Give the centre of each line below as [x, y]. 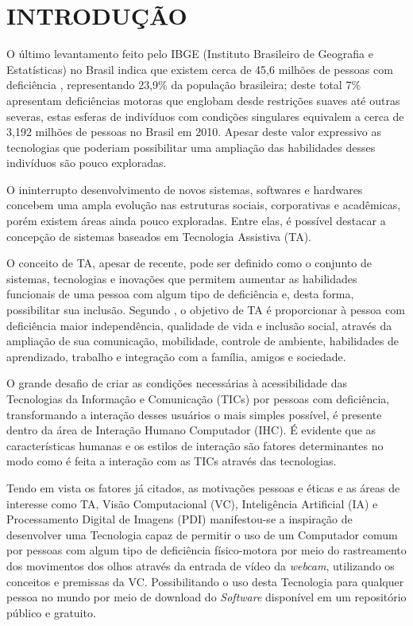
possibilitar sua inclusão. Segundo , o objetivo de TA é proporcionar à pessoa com [206, 310]
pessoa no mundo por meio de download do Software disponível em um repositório [206, 597]
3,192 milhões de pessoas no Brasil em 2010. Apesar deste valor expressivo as [194, 132]
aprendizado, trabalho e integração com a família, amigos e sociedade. [176, 356]
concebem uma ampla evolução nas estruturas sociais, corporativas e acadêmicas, [204, 205]
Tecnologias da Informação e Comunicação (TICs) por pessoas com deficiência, [198, 399]
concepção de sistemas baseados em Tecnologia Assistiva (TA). [159, 236]
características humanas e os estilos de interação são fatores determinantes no [195, 445]
